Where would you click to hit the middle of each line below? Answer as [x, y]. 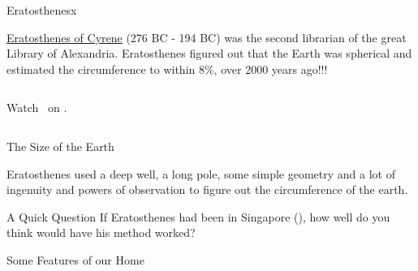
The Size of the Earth [60, 146]
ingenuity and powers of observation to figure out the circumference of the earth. [207, 189]
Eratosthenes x [42, 10]
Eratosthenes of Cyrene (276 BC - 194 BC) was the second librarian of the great [207, 37]
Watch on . [37, 108]
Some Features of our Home [75, 259]
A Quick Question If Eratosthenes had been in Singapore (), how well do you [198, 216]
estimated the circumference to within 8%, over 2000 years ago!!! [167, 69]
